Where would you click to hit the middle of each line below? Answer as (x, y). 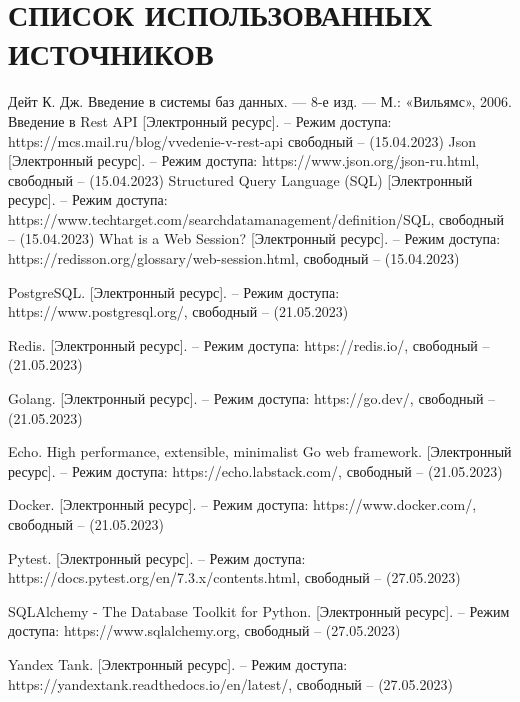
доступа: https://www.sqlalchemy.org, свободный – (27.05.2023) (204, 630)
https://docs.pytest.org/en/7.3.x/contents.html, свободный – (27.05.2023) (234, 577)
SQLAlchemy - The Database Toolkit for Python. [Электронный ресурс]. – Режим (259, 610)
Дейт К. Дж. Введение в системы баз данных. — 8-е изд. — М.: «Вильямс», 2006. (260, 101)
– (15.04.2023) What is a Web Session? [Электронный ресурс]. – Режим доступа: (254, 238)
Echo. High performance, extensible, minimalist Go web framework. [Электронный (260, 451)
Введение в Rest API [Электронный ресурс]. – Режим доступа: (200, 120)
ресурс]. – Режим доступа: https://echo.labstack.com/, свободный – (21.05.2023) (255, 470)
